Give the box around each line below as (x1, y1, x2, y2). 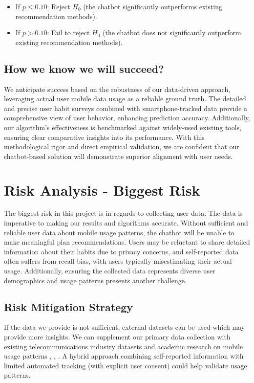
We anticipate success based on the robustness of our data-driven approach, (4, 84, 231, 94)
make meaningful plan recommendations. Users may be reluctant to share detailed (4, 237, 250, 247)
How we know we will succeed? (4, 61, 164, 76)
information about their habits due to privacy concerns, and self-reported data (4, 246, 239, 256)
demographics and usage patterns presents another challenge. (4, 275, 187, 285)
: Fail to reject (47, 27, 90, 38)
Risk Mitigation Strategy (4, 299, 133, 314)
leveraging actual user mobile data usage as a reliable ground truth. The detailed (4, 93, 246, 104)
